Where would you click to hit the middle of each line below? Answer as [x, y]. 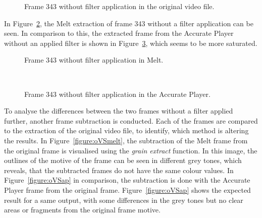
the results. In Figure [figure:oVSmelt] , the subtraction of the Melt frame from [126, 140]
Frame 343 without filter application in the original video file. [119, 6]
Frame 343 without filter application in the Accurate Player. [117, 94]
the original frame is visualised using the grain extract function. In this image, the [131, 150]
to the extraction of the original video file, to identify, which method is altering [126, 130]
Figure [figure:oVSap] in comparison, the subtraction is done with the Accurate [127, 180]
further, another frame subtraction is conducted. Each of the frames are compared [131, 120]
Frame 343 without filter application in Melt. [94, 60]
